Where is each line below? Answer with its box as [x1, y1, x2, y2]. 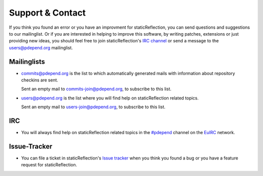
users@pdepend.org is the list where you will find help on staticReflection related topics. [21, 95, 199, 101]
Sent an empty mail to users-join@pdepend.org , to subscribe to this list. [21, 104, 166, 110]
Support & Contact [9, 7, 86, 18]
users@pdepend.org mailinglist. [9, 44, 73, 51]
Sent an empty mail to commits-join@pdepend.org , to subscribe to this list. [21, 86, 171, 92]
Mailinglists [9, 58, 45, 66]
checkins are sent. [21, 77, 58, 83]
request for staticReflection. [21, 162, 77, 168]
